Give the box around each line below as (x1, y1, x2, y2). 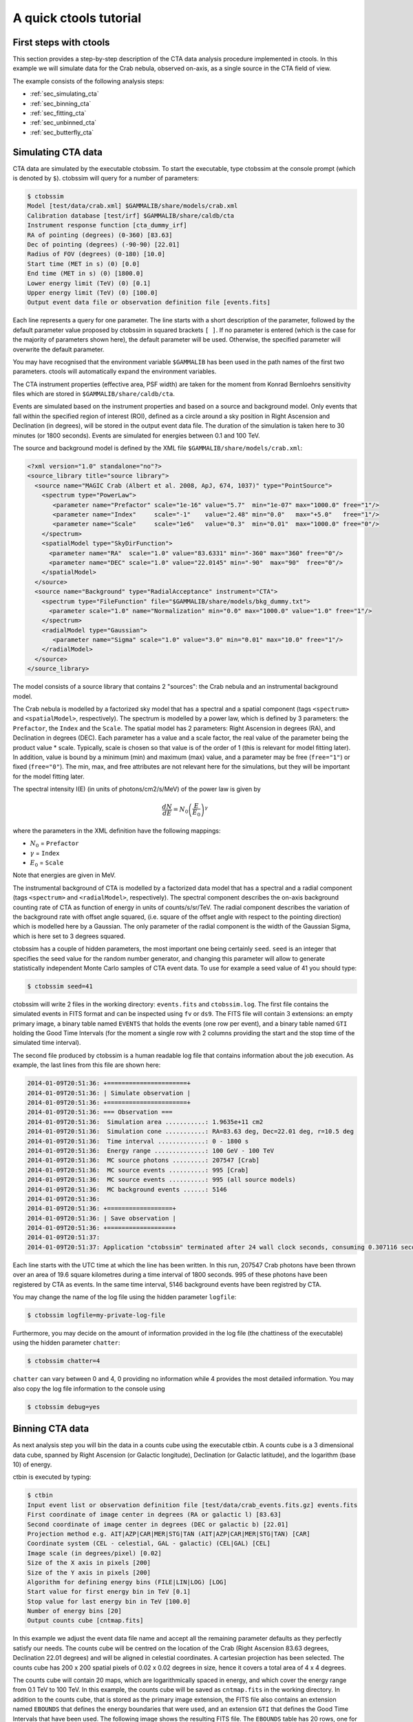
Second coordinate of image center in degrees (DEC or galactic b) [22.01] (27, 1520, 289, 1528)
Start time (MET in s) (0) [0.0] (27, 260, 140, 268)
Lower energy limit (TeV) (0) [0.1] (27, 279, 151, 287)
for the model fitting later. (12, 772, 85, 780)
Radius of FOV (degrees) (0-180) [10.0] (27, 250, 165, 258)
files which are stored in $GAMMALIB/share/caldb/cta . (12, 390, 176, 398)
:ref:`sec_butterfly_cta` (30, 128, 94, 136)
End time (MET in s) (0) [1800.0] (27, 269, 144, 278)
